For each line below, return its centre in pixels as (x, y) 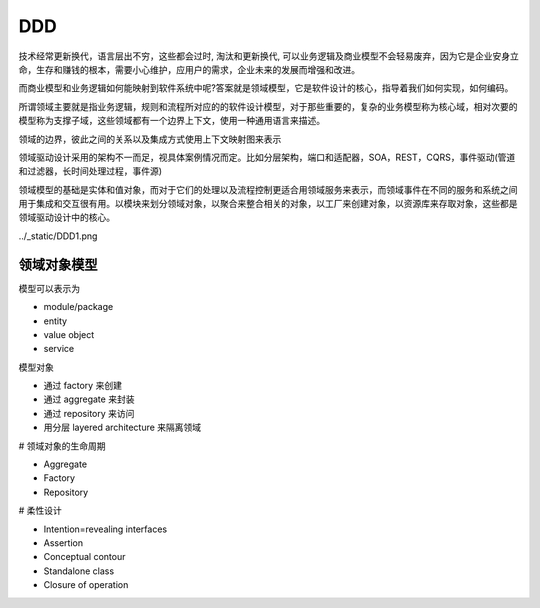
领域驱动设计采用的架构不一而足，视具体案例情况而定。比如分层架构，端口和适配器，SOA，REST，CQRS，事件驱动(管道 (267, 157)
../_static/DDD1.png (58, 236)
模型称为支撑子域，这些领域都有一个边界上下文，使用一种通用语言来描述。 (171, 121)
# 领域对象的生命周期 (62, 446)
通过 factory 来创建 (82, 386)
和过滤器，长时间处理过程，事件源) (90, 171)
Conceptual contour (84, 557)
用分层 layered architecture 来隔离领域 (122, 427)
